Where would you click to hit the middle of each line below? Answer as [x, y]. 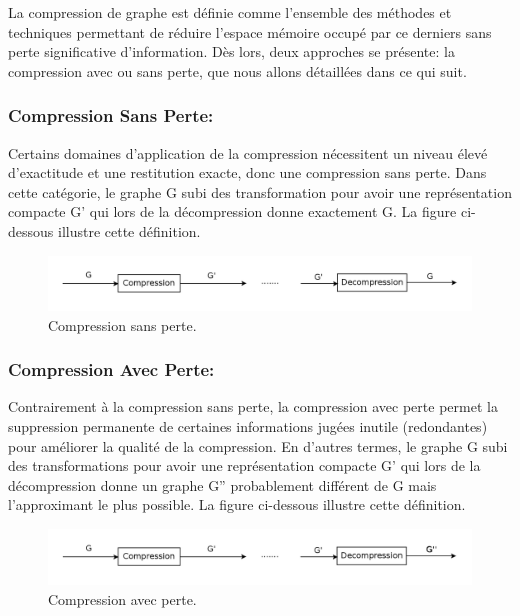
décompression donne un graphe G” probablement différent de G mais [222, 484]
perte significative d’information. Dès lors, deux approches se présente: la [231, 51]
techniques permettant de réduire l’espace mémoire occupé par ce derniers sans [250, 31]
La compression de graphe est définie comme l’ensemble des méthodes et [230, 12]
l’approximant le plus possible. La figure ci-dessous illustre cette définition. [237, 504]
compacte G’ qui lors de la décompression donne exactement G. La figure [232, 211]
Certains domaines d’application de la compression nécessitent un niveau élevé [248, 152]
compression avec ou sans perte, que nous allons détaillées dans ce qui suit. [237, 70]
